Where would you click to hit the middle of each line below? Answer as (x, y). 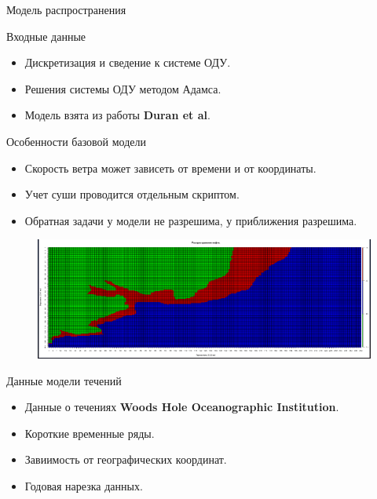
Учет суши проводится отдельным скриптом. (132, 194)
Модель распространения (66, 9)
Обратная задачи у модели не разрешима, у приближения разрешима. (191, 220)
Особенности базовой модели (77, 141)
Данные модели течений (64, 380)
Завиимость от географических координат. (126, 459)
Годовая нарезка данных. (84, 486)
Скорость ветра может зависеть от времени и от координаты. (170, 168)
